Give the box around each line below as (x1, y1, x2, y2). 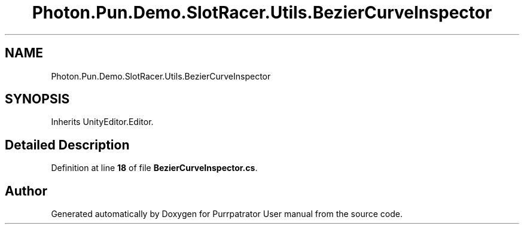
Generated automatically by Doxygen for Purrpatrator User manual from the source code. (51, 209, 403, 219)
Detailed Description (5, 137, 130, 152)
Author (5, 183, 47, 199)
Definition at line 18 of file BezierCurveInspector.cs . (51, 163, 258, 173)
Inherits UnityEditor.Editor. (51, 117, 154, 127)
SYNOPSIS (5, 91, 70, 107)
